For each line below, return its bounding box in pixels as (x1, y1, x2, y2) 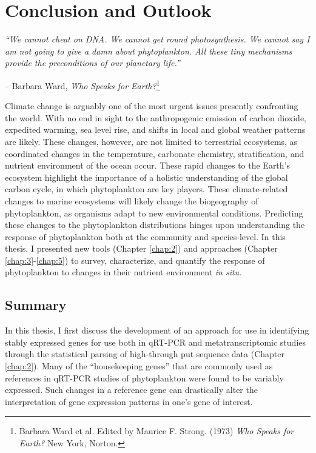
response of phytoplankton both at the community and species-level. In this (5, 230, 286, 243)
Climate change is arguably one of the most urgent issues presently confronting (5, 99, 298, 112)
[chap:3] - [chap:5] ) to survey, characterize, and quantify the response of (5, 253, 265, 266)
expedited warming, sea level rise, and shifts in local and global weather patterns (5, 123, 306, 136)
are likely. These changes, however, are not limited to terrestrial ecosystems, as (5, 135, 298, 147)
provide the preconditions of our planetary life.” (5, 56, 180, 69)
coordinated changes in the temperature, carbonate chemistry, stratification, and (5, 147, 304, 159)
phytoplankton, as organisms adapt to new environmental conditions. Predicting (5, 206, 303, 219)
